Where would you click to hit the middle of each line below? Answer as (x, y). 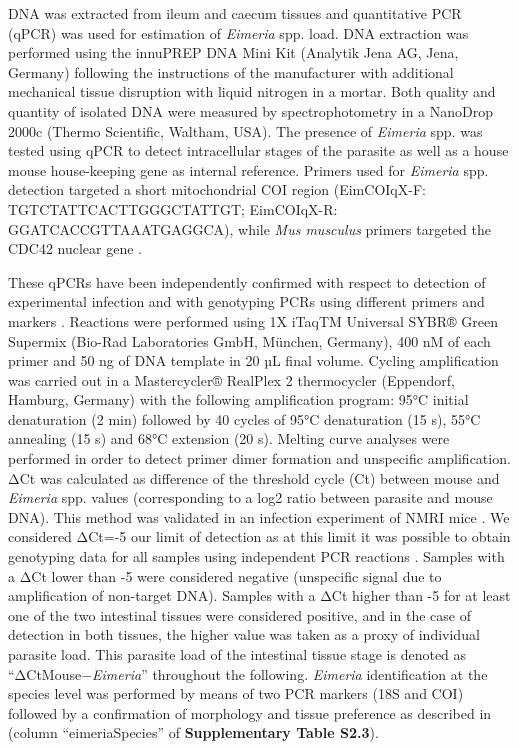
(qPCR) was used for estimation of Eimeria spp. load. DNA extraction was (238, 32)
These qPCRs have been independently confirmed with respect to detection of (247, 281)
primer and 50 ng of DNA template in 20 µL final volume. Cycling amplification (253, 360)
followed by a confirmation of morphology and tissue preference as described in (250, 712)
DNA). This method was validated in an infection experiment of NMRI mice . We (259, 516)
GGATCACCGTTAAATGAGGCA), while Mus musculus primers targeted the (249, 228)
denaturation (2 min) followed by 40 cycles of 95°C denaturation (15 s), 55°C (244, 418)
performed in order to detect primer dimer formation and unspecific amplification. (259, 458)
